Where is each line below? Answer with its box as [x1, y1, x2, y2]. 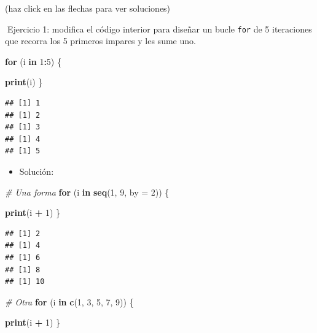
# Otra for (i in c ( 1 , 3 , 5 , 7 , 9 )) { [5, 295, 134, 308]
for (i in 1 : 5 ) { [5, 55, 61, 67]
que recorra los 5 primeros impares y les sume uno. [5, 34, 196, 47]
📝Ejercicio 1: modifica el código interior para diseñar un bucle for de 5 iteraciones [5, 22, 312, 35]
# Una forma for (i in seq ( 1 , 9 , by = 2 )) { [5, 185, 170, 198]
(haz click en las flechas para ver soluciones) [5, 2, 171, 14]
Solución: [19, 165, 54, 177]
